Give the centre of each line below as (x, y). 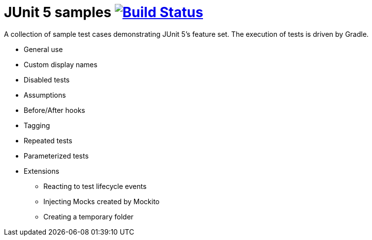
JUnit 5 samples (58, 12)
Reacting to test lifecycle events (95, 186)
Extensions (42, 171)
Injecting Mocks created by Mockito (101, 201)
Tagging (37, 125)
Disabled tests (47, 80)
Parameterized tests (56, 156)
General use (43, 49)
